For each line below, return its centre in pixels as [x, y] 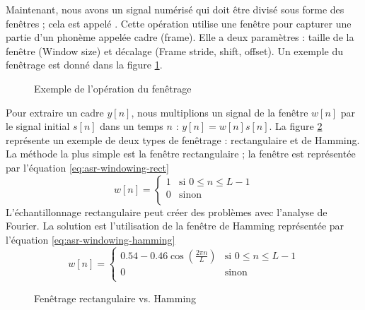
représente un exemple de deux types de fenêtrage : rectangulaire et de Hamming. [183, 139]
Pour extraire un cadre [55, 112]
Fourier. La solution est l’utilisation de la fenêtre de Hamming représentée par [175, 226]
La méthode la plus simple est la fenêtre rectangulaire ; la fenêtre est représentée [181, 154]
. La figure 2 [296, 126]
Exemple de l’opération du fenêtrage [113, 88]
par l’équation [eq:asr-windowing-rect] [87, 167]
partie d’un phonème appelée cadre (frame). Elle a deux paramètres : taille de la [180, 37]
